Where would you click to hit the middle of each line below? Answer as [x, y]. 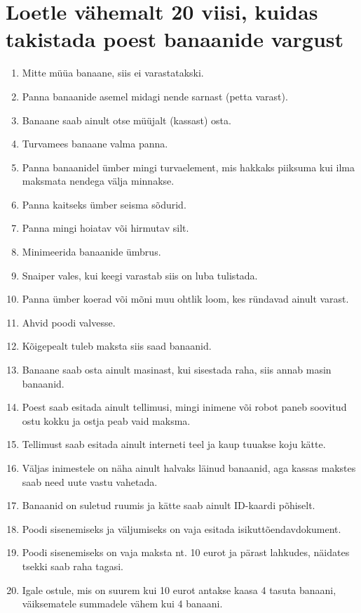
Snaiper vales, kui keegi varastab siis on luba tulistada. [140, 275]
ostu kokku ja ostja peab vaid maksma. [106, 420]
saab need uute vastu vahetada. [90, 481]
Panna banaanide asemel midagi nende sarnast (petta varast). [155, 96]
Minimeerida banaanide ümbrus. [91, 252]
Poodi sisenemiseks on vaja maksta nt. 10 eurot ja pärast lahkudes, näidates [186, 552]
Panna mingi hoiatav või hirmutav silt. [105, 228]
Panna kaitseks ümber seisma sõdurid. [104, 204]
